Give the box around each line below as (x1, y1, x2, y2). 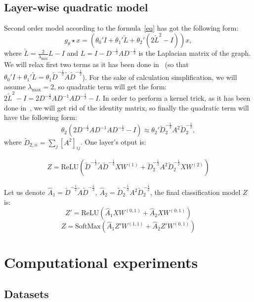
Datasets (4, 286, 49, 301)
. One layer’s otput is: (80, 137, 146, 147)
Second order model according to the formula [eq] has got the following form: (4, 23, 239, 33)
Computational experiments (4, 252, 198, 272)
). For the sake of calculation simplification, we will (82, 72, 237, 82)
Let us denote (4, 187, 45, 197)
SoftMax (75, 223, 101, 230)
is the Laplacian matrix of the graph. (138, 48, 251, 58)
